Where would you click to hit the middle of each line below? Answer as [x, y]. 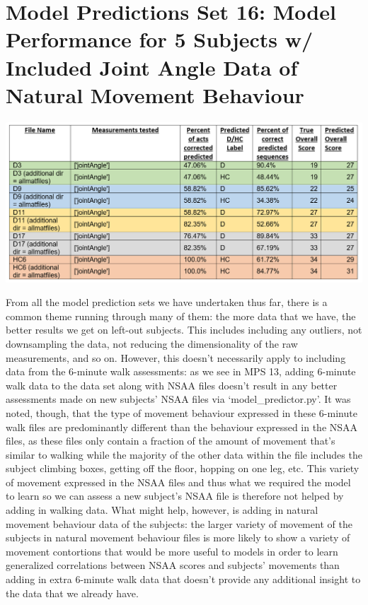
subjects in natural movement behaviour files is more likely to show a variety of [178, 538]
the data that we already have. [72, 593]
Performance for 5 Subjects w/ [160, 39]
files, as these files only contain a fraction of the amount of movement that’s [171, 441]
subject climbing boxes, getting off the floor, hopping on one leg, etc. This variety [183, 468]
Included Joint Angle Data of [152, 67]
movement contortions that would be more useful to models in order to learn [172, 551]
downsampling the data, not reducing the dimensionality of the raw [152, 343]
